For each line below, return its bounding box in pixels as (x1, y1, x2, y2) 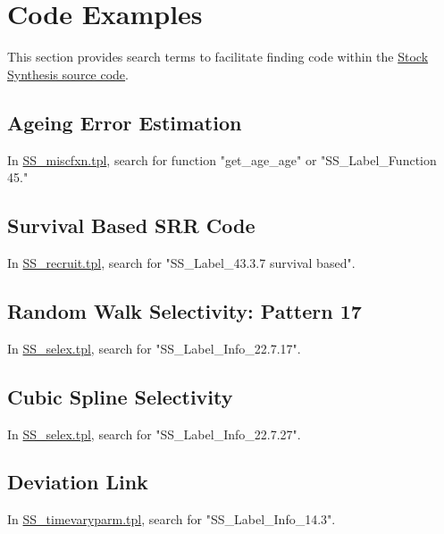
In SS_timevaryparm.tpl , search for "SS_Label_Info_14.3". (7, 510, 336, 529)
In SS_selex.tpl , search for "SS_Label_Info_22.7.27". (7, 424, 301, 443)
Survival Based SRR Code (7, 212, 256, 239)
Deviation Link (7, 468, 148, 496)
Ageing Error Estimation (7, 108, 242, 136)
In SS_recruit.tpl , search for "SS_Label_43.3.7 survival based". (7, 253, 356, 271)
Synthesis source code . (7, 64, 129, 83)
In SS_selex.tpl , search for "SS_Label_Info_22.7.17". (7, 338, 301, 357)
